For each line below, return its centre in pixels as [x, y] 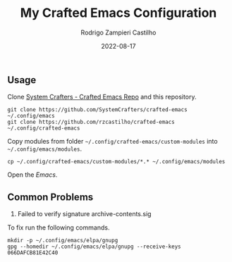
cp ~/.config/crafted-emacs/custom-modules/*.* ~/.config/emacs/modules [116, 162]
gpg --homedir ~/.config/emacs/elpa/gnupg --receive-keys [94, 247]
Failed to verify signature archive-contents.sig [84, 214]
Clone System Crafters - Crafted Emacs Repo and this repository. [102, 97]
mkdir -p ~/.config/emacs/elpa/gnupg [63, 241]
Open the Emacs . [32, 175]
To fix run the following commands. [59, 227]
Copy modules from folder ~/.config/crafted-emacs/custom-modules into [112, 142]
